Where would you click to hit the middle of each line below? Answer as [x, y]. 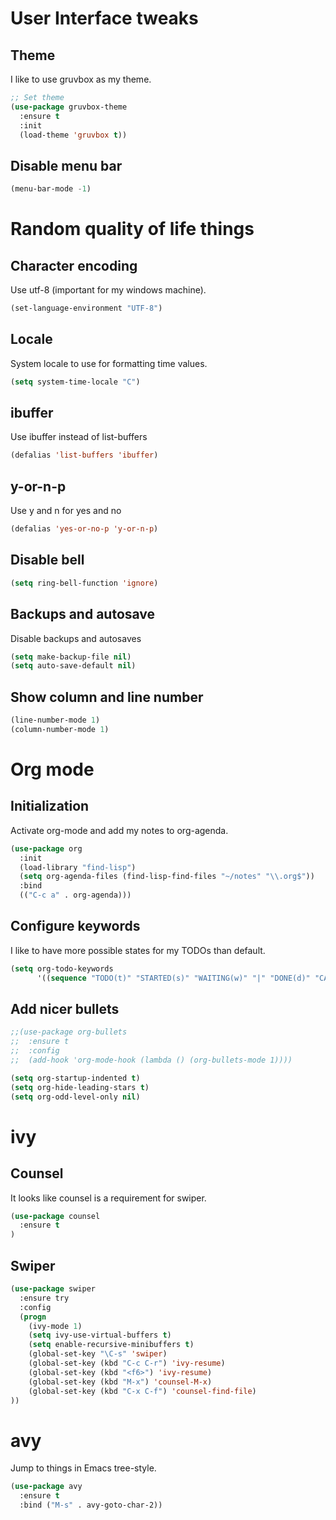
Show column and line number [107, 697]
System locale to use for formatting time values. [109, 363]
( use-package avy [46, 1487]
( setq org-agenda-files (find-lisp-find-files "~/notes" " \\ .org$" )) [167, 877]
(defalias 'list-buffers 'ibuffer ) [84, 455]
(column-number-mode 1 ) [60, 729]
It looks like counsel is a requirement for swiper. [108, 1198]
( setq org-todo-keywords [62, 968]
